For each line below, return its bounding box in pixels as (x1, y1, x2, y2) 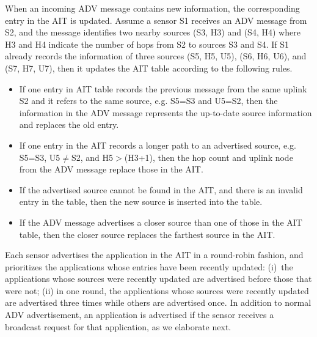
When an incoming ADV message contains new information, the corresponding (5, 2, 300, 14)
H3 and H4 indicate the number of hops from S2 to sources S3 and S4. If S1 (5, 37, 290, 50)
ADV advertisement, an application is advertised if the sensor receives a (5, 308, 274, 321)
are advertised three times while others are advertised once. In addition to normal (5, 296, 312, 309)
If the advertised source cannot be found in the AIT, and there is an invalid (19, 183, 303, 196)
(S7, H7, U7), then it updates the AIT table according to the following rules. (5, 61, 293, 74)
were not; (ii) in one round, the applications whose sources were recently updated (5, 284, 309, 297)
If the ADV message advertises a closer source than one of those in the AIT (19, 215, 302, 228)
